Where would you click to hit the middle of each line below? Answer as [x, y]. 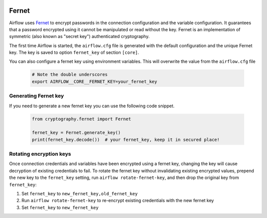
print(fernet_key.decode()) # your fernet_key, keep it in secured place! [126, 139]
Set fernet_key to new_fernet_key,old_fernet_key [80, 194]
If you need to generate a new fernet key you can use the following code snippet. [92, 106]
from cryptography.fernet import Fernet [81, 119]
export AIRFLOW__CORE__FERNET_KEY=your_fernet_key [95, 81]
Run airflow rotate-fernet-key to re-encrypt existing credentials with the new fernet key [118, 201]
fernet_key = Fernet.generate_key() [76, 133]
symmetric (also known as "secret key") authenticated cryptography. [79, 37]
